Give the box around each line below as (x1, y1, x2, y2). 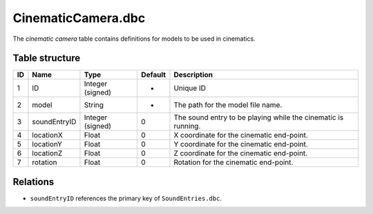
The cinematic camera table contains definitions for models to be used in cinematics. (12, 35, 256, 43)
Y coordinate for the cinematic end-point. (173, 139, 308, 149)
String (84, 100, 104, 110)
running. (173, 121, 201, 131)
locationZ (32, 148, 63, 158)
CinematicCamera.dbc (12, 10, 146, 26)
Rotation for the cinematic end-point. (173, 157, 294, 167)
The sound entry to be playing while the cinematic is (173, 113, 344, 122)
